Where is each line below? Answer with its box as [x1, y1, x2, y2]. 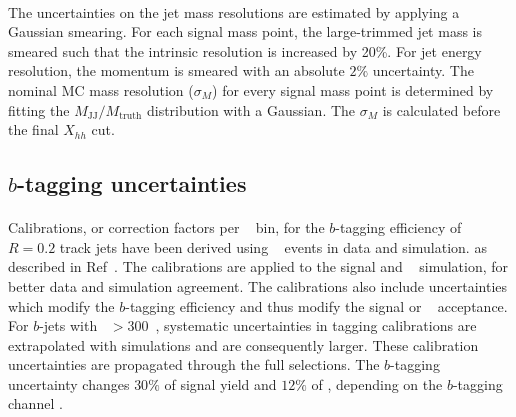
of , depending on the [311, 373, 443, 394]
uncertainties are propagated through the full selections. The [8, 354, 380, 375]
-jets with [39, 315, 98, 336]
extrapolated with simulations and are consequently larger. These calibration [8, 334, 479, 355]
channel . [8, 393, 63, 414]
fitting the [8, 99, 70, 120]
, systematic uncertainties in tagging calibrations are [155, 315, 477, 336]
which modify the [8, 295, 115, 316]
